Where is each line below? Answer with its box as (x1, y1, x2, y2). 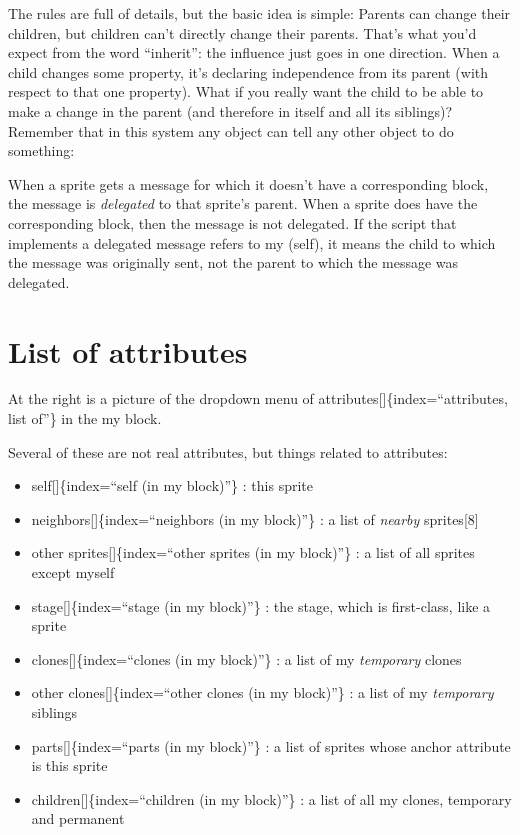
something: (8, 140, 75, 161)
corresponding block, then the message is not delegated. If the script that (8, 212, 457, 233)
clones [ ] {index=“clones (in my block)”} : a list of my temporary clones (31, 648, 462, 669)
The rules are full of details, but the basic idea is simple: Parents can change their (8, 3, 511, 23)
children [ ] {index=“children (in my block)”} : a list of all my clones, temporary (31, 788, 512, 809)
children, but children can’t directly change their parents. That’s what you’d (8, 22, 477, 43)
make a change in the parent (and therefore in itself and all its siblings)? (8, 100, 453, 121)
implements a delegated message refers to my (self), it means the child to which (8, 232, 496, 253)
